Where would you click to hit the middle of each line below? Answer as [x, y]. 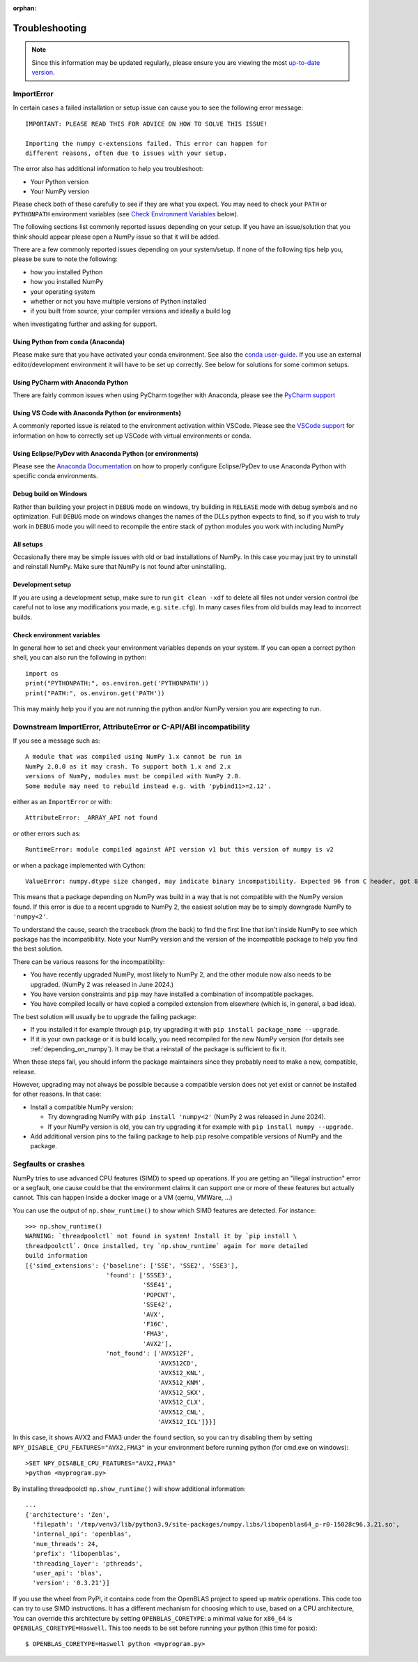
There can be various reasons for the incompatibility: [89, 962]
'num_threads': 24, [65, 1544]
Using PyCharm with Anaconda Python [71, 382]
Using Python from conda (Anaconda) [69, 341]
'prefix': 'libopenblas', [77, 1554]
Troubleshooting [50, 28]
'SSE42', [157, 1305]
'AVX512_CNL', [181, 1412]
